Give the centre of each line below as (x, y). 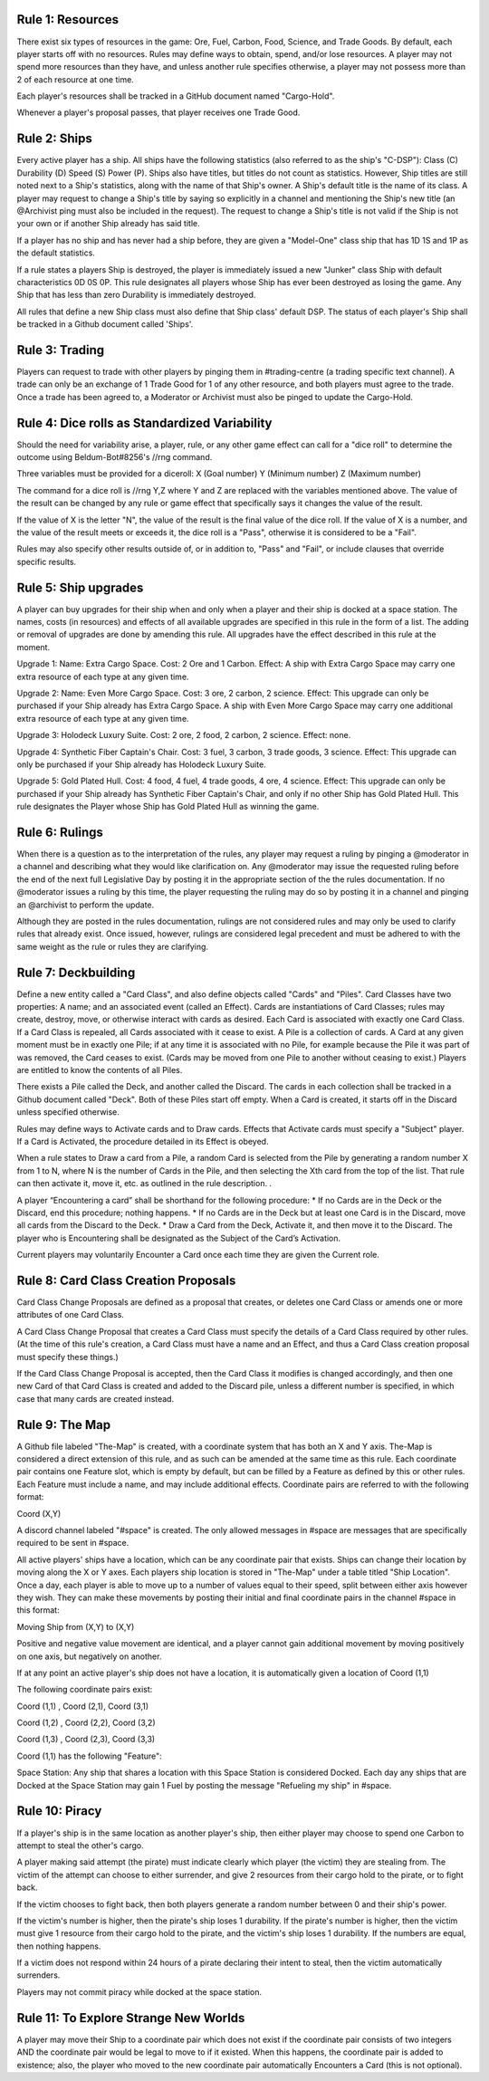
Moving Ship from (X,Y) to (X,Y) (76, 1626)
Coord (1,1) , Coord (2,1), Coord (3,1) (83, 1706)
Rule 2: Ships (54, 139)
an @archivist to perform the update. (86, 905)
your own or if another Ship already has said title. (108, 224)
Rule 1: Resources (68, 19)
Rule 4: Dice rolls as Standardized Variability (144, 422)
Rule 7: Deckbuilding (76, 972)
